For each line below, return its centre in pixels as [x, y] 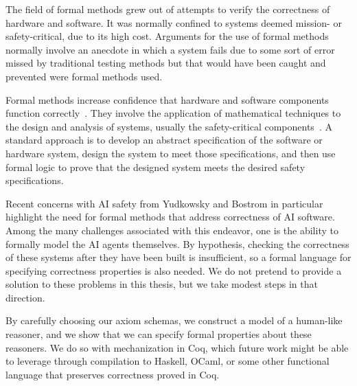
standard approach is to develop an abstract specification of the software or [164, 140]
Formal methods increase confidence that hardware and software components [167, 99]
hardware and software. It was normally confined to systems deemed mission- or [174, 22]
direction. [25, 297]
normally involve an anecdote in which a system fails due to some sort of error [170, 49]
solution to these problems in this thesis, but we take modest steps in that [162, 284]
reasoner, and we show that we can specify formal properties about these [159, 334]
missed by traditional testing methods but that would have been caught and [166, 63]
